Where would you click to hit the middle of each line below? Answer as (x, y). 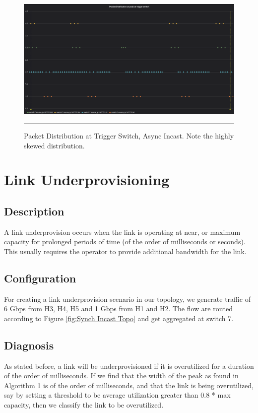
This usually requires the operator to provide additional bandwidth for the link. (125, 251)
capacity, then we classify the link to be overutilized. (84, 405)
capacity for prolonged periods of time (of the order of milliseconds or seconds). (125, 241)
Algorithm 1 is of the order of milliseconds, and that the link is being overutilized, (129, 385)
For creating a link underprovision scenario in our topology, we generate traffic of (127, 299)
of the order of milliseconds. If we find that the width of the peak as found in (121, 376)
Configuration (40, 278)
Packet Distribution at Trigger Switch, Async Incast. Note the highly (129, 135)
